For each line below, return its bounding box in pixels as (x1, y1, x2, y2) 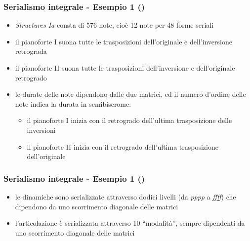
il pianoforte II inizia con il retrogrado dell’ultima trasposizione (27, 141, 218, 152)
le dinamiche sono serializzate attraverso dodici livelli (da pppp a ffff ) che (15, 191, 236, 201)
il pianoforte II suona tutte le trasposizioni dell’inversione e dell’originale (15, 63, 235, 73)
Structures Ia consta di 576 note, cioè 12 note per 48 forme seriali (15, 20, 214, 30)
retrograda (15, 46, 47, 56)
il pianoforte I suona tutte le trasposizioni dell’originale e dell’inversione (15, 36, 232, 46)
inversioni (27, 124, 56, 135)
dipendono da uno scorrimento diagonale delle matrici (15, 201, 178, 211)
